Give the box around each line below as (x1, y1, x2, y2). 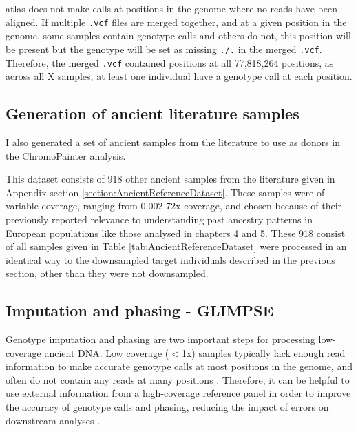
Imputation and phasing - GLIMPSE (6, 300, 274, 321)
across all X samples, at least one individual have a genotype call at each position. (6, 69, 352, 83)
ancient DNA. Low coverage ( (44, 345, 169, 360)
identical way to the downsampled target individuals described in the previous (6, 252, 335, 267)
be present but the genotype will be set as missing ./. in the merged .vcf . (6, 41, 322, 56)
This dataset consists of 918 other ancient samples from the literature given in (6, 172, 335, 186)
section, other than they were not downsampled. (6, 266, 209, 280)
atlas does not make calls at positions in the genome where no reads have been (6, 1, 337, 15)
